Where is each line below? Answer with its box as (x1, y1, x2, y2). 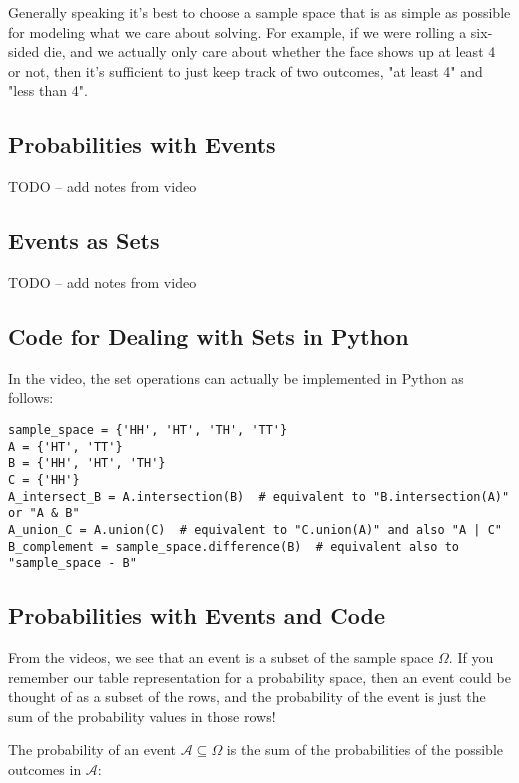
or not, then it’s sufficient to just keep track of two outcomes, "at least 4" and (8, 60, 483, 81)
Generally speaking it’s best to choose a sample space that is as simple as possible (8, 2, 511, 22)
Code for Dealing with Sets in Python (8, 320, 409, 351)
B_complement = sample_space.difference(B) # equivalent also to (8, 539, 460, 554)
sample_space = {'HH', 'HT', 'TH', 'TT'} (8, 422, 288, 437)
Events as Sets (8, 225, 160, 256)
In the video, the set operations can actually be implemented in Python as (8, 367, 464, 388)
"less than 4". (8, 80, 88, 101)
